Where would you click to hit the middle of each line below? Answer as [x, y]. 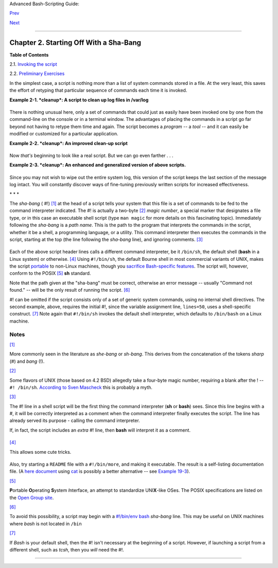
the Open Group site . [32, 498]
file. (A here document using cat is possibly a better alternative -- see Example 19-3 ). [100, 471]
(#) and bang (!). [27, 361]
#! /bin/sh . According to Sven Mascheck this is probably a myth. [81, 387]
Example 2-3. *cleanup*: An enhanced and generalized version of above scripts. [98, 165]
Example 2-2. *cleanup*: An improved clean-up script [69, 143]
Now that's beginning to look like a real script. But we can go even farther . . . [91, 155]
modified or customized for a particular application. [64, 134]
